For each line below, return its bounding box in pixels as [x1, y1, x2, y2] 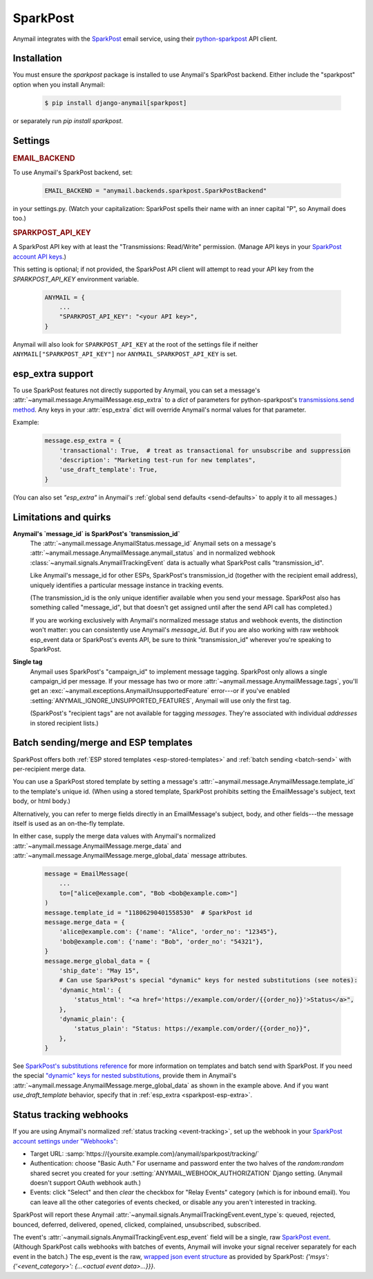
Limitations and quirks [12, 511, 111, 523]
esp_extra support [12, 367, 94, 380]
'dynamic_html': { [59, 986, 122, 994]
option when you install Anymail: [12, 80, 105, 89]
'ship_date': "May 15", [59, 966, 140, 975]
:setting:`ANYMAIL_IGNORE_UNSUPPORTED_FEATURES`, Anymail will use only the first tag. [30, 696, 291, 705]
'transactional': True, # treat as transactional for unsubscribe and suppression [59, 446, 351, 454]
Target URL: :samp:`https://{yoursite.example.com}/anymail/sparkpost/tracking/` [30, 1149, 260, 1158]
